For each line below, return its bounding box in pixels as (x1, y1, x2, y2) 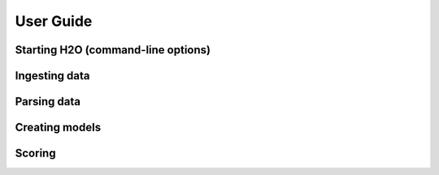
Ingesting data (15, 69, 90, 83)
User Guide (15, 12, 93, 30)
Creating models (15, 121, 102, 134)
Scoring (15, 147, 56, 160)
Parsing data (15, 95, 81, 109)
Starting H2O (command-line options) (15, 43, 211, 57)
